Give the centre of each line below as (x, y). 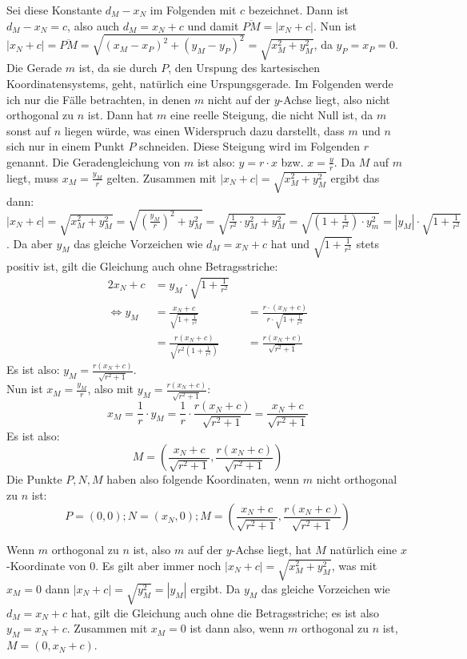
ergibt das (355, 177)
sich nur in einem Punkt (66, 146)
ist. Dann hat (120, 115)
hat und (290, 243)
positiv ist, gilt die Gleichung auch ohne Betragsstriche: (142, 265)
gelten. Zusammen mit (162, 177)
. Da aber (30, 243)
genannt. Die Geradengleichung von (94, 161)
